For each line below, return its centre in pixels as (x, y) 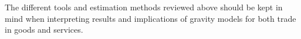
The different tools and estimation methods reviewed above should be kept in (144, 7)
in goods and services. (44, 30)
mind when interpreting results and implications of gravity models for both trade (150, 18)
